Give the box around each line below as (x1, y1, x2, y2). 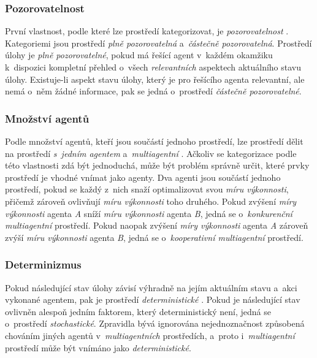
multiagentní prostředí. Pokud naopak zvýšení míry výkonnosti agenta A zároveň (5, 219, 308, 232)
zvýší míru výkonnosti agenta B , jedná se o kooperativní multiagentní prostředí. (5, 230, 304, 243)
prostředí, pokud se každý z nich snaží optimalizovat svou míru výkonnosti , (5, 183, 289, 196)
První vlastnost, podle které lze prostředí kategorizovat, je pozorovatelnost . (5, 25, 289, 37)
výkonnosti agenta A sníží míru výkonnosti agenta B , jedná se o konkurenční (5, 207, 292, 219)
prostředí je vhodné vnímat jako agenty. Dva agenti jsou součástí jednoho (5, 170, 281, 183)
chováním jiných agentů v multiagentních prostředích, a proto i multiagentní (5, 329, 295, 341)
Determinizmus (5, 257, 82, 272)
